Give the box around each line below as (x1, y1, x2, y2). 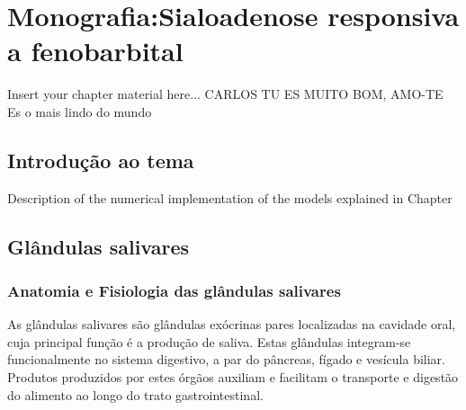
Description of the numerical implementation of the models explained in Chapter (7, 188, 453, 207)
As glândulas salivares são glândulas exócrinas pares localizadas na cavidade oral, (7, 315, 456, 334)
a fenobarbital (7, 32, 184, 69)
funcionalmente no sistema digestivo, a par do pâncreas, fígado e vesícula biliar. (7, 350, 446, 369)
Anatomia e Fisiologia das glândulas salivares (7, 280, 341, 301)
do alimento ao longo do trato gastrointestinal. (7, 385, 264, 404)
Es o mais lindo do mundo (7, 102, 152, 120)
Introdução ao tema (7, 146, 194, 174)
